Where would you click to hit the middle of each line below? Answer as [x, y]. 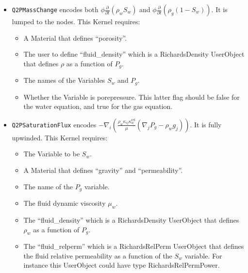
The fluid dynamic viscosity [65, 203]
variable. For [203, 255]
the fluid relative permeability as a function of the [98, 255]
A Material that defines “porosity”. [75, 38]
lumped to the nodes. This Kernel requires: [76, 21]
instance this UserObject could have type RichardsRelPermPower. [122, 265]
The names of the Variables [64, 80]
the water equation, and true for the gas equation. [98, 106]
